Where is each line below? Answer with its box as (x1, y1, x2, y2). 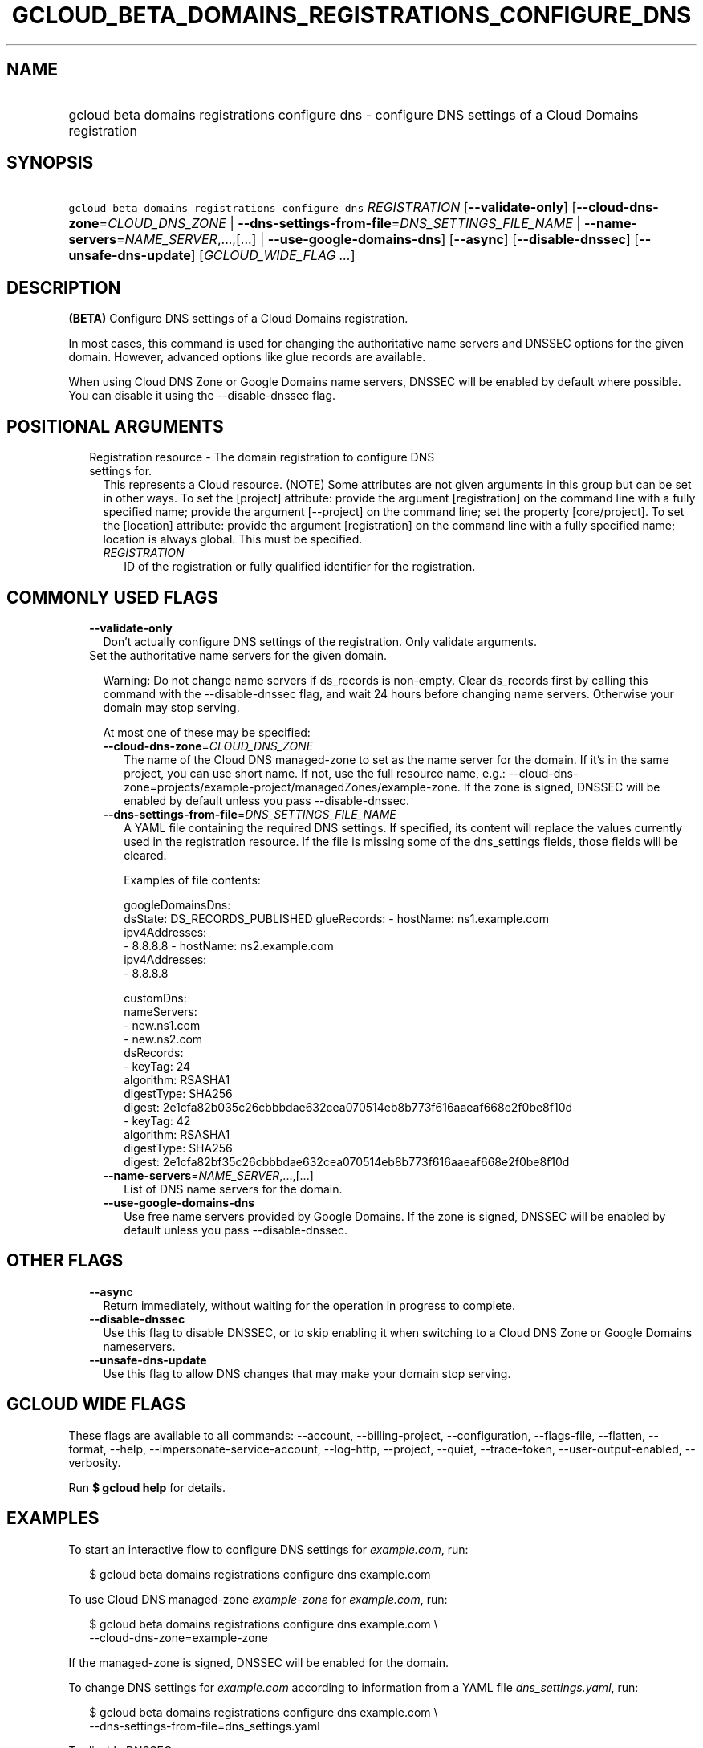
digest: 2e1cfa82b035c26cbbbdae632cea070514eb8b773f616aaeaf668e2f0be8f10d (124, 1100, 573, 1114)
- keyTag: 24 (124, 1059, 191, 1073)
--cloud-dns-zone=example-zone (89, 1630, 268, 1644)
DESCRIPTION (6, 277, 121, 298)
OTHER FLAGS (6, 1250, 124, 1271)
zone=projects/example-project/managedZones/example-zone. (124, 779, 461, 794)
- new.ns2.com (124, 1031, 203, 1046)
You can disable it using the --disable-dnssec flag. (68, 388, 336, 403)
